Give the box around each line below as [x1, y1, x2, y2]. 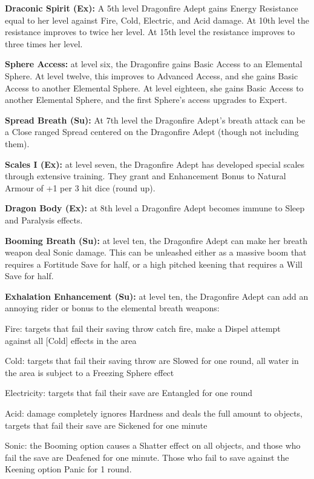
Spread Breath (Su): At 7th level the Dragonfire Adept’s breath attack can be [5, 113, 306, 126]
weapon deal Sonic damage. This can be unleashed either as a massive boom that [5, 246, 307, 259]
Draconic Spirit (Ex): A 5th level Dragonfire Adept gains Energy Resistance [5, 2, 298, 14]
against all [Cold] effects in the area [5, 334, 137, 346]
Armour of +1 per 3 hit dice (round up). [5, 181, 155, 194]
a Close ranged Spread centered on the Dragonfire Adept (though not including [5, 125, 299, 138]
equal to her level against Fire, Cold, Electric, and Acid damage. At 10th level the [5, 13, 310, 26]
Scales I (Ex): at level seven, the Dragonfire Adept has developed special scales [5, 157, 305, 170]
